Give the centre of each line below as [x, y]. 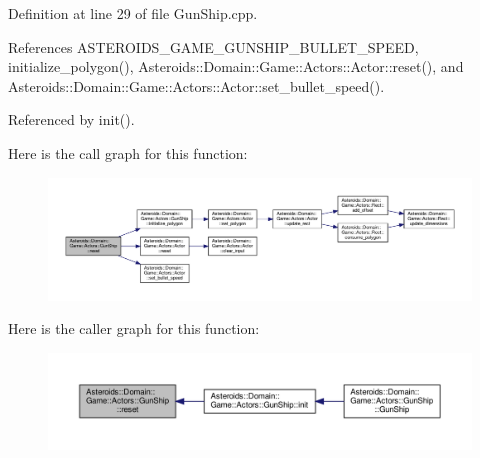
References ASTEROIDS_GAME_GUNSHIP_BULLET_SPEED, [213, 46]
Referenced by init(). [71, 119]
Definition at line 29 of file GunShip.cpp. [133, 13]
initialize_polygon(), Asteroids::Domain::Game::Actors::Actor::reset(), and [236, 66]
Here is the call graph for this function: [128, 152]
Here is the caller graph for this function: [134, 328]
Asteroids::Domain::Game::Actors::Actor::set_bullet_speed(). [196, 85]
